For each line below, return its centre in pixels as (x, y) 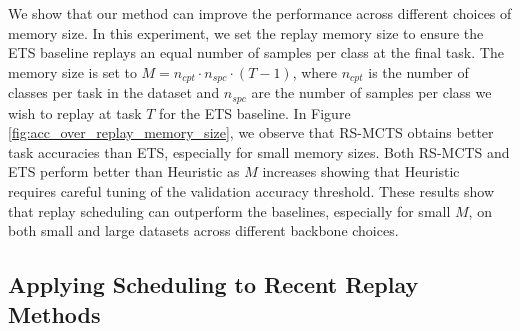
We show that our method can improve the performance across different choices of (260, 13)
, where (315, 71)
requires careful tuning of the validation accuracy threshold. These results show (251, 191)
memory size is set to (72, 71)
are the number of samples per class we (371, 92)
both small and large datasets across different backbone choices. (203, 230)
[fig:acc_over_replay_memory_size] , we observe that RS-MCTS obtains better (251, 132)
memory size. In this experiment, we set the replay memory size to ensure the (246, 32)
